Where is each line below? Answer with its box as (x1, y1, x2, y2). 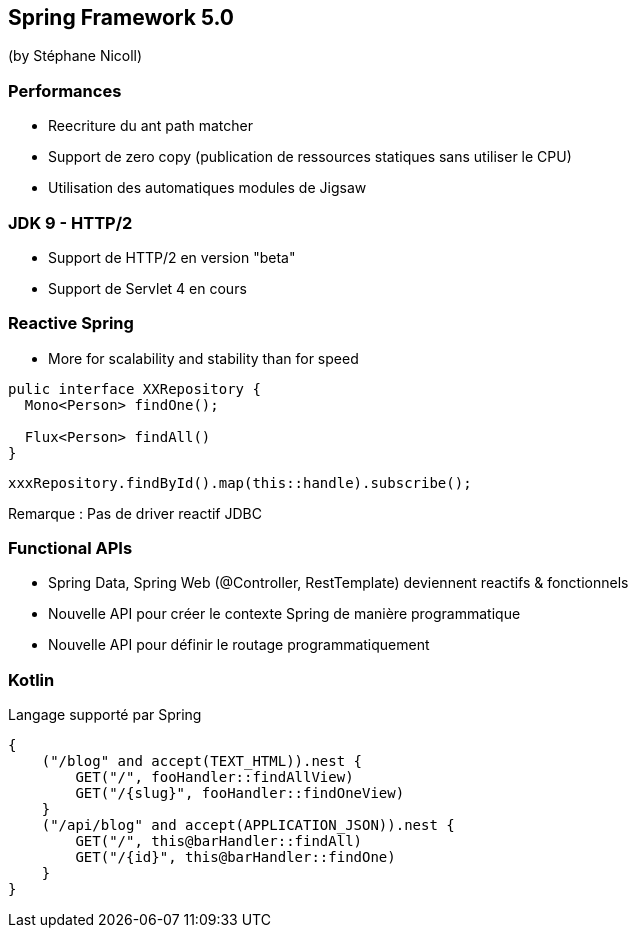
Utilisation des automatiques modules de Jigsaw (48, 179, 367, 197)
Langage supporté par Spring (8, 706, 202, 724)
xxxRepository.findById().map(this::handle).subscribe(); (8, 474, 472, 491)
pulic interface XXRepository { (8, 380, 261, 397)
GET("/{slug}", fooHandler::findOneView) (75, 785, 405, 802)
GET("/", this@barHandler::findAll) (75, 833, 363, 850)
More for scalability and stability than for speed (48, 349, 359, 367)
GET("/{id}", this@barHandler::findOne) (75, 849, 396, 866)
